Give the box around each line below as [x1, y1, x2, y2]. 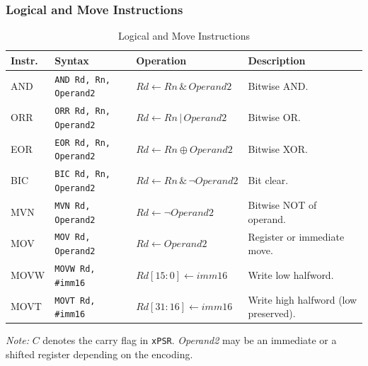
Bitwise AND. [248, 78, 309, 93]
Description [248, 52, 306, 67]
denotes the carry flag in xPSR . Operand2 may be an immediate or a [42, 333, 337, 348]
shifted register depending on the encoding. [6, 347, 193, 362]
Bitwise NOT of [248, 197, 317, 212]
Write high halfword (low [248, 292, 357, 307]
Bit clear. [248, 173, 289, 188]
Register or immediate [248, 229, 345, 244]
